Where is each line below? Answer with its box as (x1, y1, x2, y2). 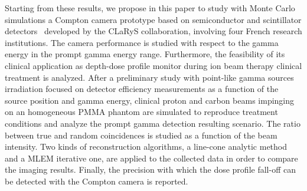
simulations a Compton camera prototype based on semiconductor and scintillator (5, 13, 302, 25)
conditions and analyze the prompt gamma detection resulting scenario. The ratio (5, 117, 301, 129)
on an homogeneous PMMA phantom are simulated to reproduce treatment (5, 106, 278, 118)
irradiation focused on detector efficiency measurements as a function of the (5, 83, 279, 95)
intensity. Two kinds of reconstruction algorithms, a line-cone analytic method (5, 140, 288, 153)
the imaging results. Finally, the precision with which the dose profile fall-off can (5, 163, 296, 176)
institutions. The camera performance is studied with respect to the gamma (5, 36, 279, 48)
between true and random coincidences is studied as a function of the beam (5, 129, 277, 141)
